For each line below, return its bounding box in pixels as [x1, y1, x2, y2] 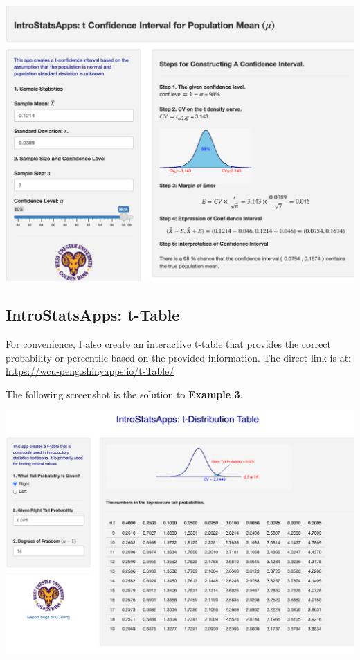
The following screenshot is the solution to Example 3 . [6, 386, 243, 401]
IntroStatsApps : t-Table [6, 304, 180, 325]
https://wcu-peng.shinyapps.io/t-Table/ [6, 364, 174, 378]
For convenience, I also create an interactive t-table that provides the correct [6, 336, 331, 350]
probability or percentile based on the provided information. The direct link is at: [6, 350, 351, 364]
